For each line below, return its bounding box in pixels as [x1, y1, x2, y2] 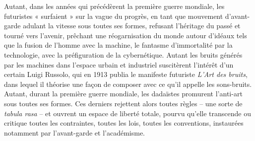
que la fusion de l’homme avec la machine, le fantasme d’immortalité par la [4, 40, 233, 50]
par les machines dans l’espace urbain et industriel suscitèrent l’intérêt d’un [4, 59, 234, 70]
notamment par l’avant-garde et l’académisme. [4, 127, 145, 138]
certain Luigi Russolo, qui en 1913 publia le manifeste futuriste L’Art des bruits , [4, 69, 248, 79]
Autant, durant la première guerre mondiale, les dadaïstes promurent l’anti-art [4, 88, 243, 99]
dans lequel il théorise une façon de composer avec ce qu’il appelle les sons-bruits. [4, 78, 252, 89]
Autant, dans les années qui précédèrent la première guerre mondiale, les [4, 1, 225, 11]
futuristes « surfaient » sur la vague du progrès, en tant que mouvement [4, 10, 223, 21]
